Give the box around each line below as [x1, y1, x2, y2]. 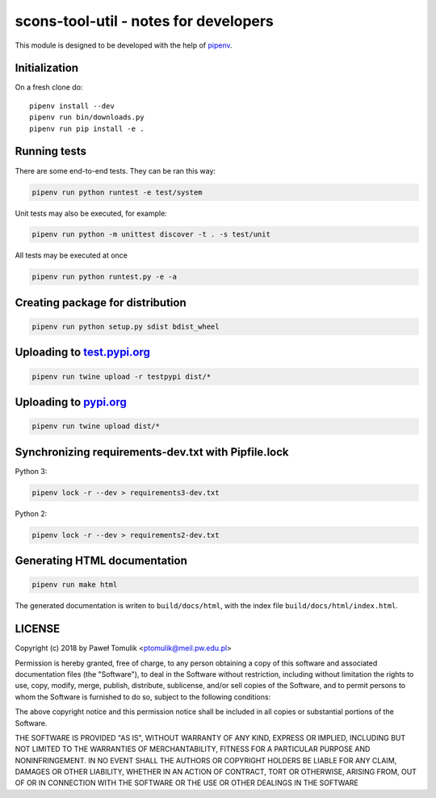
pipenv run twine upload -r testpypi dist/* [31, 372, 212, 381]
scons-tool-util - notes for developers [15, 12, 275, 30]
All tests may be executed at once [15, 250, 128, 260]
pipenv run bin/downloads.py [29, 113, 145, 122]
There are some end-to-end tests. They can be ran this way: [15, 166, 216, 175]
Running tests [15, 145, 87, 158]
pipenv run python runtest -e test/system [31, 187, 203, 197]
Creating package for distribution [15, 296, 187, 309]
